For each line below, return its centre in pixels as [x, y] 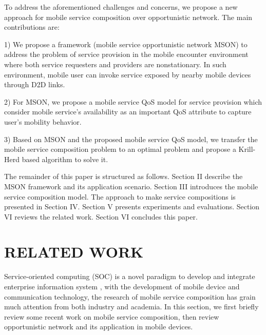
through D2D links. [35, 84]
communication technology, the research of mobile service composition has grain [130, 296]
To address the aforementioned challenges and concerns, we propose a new [121, 7]
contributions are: [32, 27]
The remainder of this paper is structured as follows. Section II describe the [123, 176]
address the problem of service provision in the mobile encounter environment [126, 54]
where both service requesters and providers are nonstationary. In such [115, 64]
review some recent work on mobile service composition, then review [112, 316]
